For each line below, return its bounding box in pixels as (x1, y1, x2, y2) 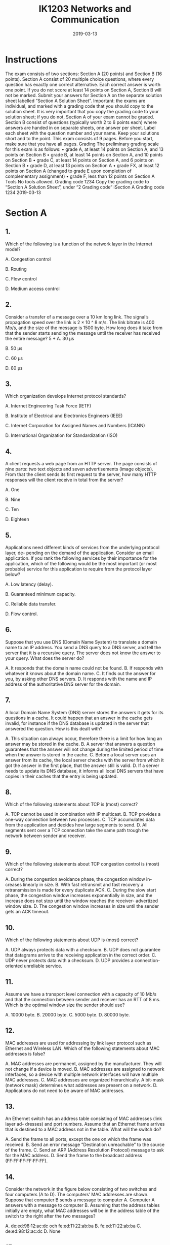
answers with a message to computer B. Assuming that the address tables (5, 1202, 160, 1208)
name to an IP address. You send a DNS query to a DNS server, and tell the (5, 644, 161, 650)
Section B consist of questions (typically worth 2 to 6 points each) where (5, 119, 157, 125)
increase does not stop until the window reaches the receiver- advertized (5, 898, 158, 904)
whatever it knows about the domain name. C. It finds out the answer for (5, 670, 156, 676)
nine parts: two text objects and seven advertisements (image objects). (5, 466, 153, 472)
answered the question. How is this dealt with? (5, 725, 103, 731)
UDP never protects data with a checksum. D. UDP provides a (5, 957, 134, 963)
